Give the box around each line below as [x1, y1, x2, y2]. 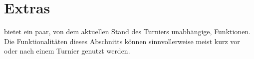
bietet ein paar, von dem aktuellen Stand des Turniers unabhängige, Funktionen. [4, 26, 251, 37]
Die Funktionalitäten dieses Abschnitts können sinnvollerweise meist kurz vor [4, 36, 240, 46]
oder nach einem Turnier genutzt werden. [4, 46, 130, 56]
